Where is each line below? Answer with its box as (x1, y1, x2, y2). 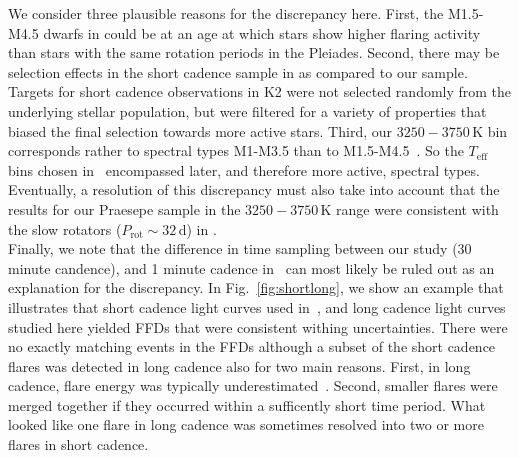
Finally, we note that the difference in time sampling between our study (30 (8, 238, 472, 259)
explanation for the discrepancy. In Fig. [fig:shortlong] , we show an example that (8, 277, 504, 298)
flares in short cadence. (8, 434, 149, 455)
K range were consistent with (320, 198, 499, 219)
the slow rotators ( (8, 218, 122, 239)
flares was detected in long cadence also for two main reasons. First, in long (8, 355, 471, 376)
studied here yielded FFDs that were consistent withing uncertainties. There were (8, 316, 508, 337)
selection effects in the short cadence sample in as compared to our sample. (8, 61, 468, 82)
